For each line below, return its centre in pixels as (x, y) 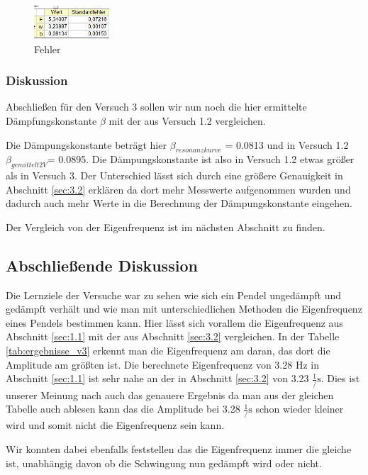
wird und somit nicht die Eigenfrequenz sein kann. (115, 425)
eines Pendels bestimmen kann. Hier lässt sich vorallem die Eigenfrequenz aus (174, 322)
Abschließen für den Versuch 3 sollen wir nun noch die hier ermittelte (156, 107)
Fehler (48, 49)
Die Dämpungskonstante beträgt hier (86, 144)
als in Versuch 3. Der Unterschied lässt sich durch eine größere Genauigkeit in (174, 175)
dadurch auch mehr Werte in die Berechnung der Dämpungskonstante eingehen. (179, 203)
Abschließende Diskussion (102, 265)
